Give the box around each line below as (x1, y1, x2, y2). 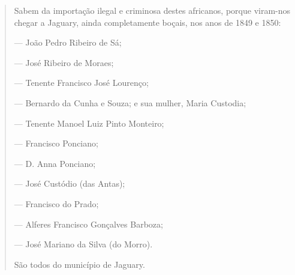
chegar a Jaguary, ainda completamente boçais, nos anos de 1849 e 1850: (14, 16, 281, 28)
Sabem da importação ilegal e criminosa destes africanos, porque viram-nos (14, 4, 291, 16)
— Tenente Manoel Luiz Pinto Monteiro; (14, 116, 164, 129)
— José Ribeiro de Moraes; (14, 56, 114, 68)
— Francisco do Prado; (14, 197, 99, 210)
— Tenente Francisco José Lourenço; (14, 76, 149, 89)
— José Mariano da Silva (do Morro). (14, 238, 153, 250)
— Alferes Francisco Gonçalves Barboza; (14, 217, 163, 230)
